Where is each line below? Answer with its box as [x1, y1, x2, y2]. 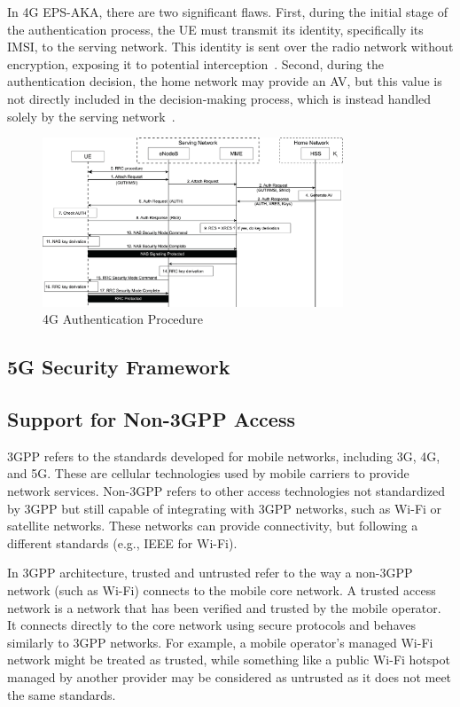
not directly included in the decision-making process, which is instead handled [7, 89, 432, 107]
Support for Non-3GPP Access [7, 405, 295, 432]
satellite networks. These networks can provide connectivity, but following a [7, 516, 418, 535]
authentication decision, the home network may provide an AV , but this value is [7, 72, 442, 90]
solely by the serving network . [7, 106, 175, 125]
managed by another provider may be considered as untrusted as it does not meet [7, 667, 452, 686]
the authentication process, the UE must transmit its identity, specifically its [7, 20, 424, 38]
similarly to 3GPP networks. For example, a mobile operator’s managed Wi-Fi [7, 632, 433, 651]
